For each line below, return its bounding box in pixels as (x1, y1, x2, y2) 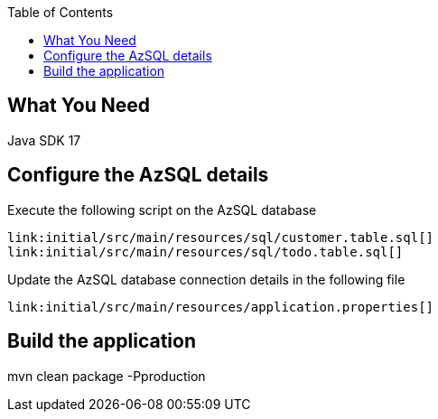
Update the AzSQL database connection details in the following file (7, 271, 405, 287)
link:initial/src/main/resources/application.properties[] (7, 299, 434, 314)
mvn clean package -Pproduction (7, 368, 206, 384)
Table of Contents (7, 5, 114, 20)
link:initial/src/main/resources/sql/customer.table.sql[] (7, 229, 434, 245)
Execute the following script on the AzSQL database (7, 201, 317, 218)
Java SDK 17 (7, 132, 81, 148)
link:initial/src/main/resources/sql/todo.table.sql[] (7, 244, 404, 259)
